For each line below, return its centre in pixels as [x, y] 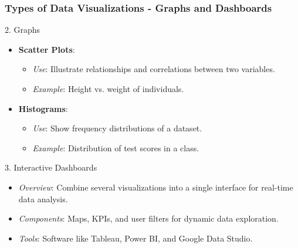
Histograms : [43, 108]
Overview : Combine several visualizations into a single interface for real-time [156, 187]
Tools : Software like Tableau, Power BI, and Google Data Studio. [136, 238]
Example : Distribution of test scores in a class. [116, 147]
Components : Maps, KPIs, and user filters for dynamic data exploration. [148, 218]
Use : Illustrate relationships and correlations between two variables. [154, 69]
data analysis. [43, 198]
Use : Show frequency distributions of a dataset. [117, 128]
